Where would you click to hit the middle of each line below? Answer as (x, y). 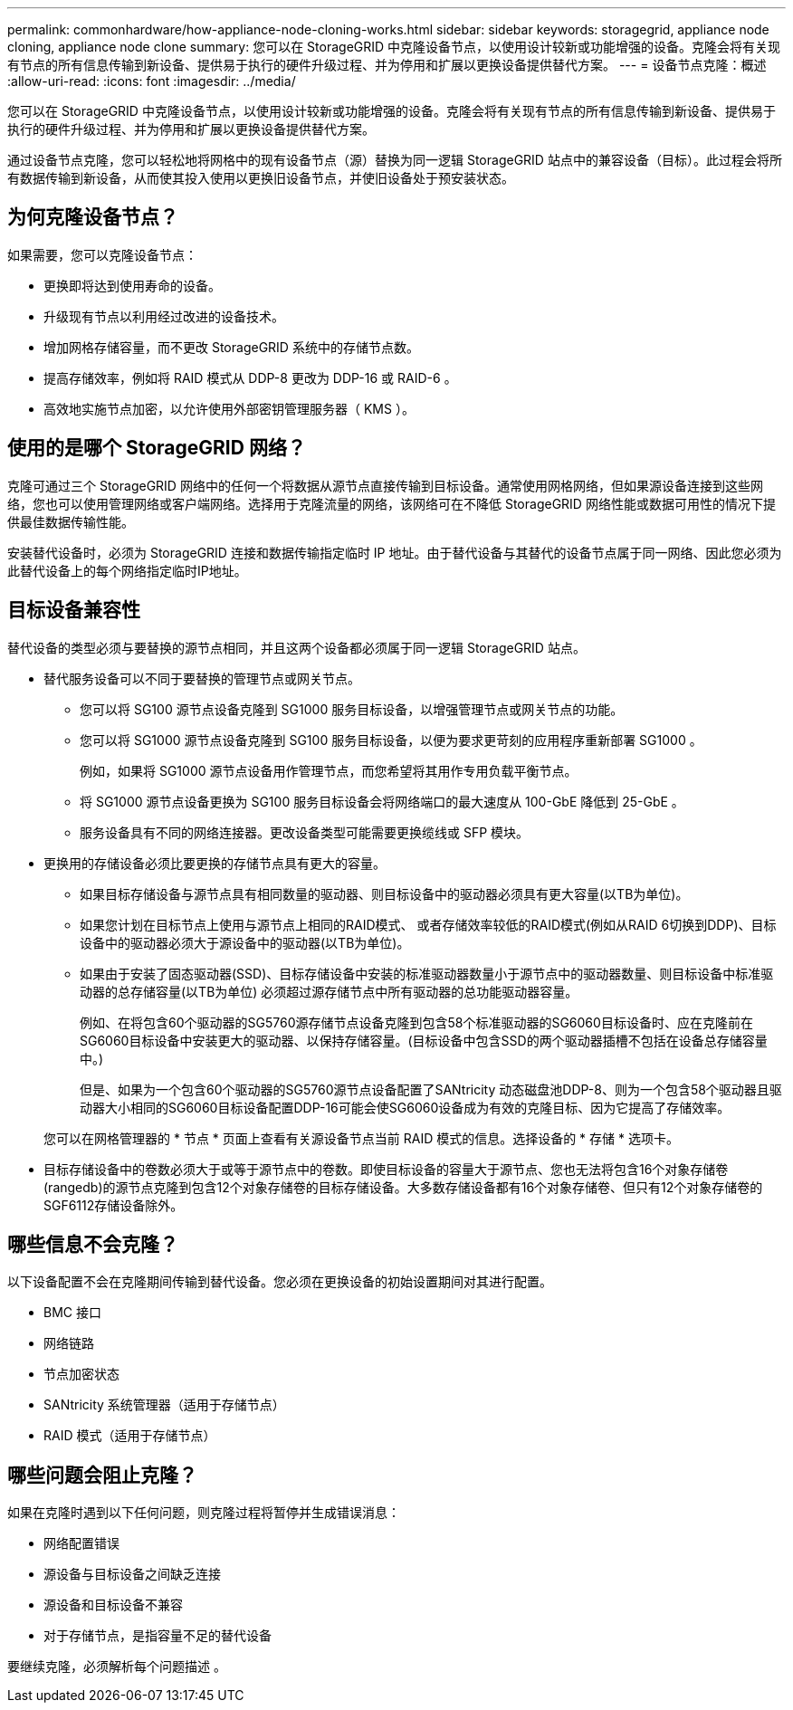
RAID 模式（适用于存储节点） (130, 1436)
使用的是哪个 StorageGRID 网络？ (157, 448)
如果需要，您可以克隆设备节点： (102, 254)
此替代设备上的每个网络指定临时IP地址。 (127, 570)
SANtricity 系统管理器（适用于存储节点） (164, 1405)
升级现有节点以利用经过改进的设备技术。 (164, 316)
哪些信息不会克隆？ (93, 1244)
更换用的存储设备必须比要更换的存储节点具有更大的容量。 (215, 863)
